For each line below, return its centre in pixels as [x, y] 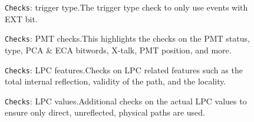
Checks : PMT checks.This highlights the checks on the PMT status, [127, 38]
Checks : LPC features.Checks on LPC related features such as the [124, 70]
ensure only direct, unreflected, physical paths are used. [105, 112]
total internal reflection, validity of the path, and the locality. [116, 81]
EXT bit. [21, 18]
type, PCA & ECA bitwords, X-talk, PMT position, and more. [118, 50]
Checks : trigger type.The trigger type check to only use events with [126, 7]
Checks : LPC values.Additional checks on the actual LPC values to [126, 101]
